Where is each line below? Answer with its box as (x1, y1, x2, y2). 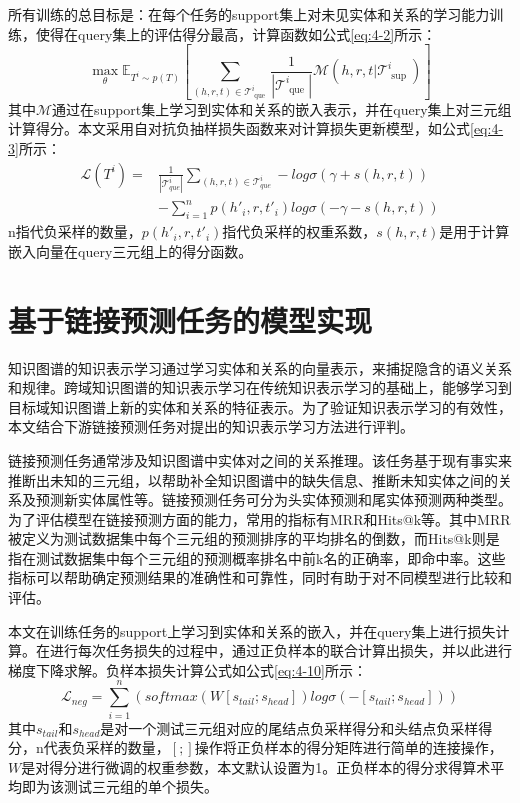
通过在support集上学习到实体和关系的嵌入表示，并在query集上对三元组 (52, 98, 512, 119)
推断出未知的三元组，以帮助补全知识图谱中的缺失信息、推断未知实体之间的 (8, 469, 498, 490)
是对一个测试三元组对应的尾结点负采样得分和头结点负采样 (100, 717, 479, 738)
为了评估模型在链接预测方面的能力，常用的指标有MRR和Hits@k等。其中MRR (8, 508, 511, 529)
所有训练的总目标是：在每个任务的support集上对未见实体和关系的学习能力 (8, 4, 490, 24)
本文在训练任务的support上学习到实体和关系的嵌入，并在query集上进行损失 (8, 620, 496, 641)
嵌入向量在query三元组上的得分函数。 (8, 240, 253, 261)
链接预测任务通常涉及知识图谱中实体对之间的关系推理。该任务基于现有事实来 (8, 449, 512, 470)
